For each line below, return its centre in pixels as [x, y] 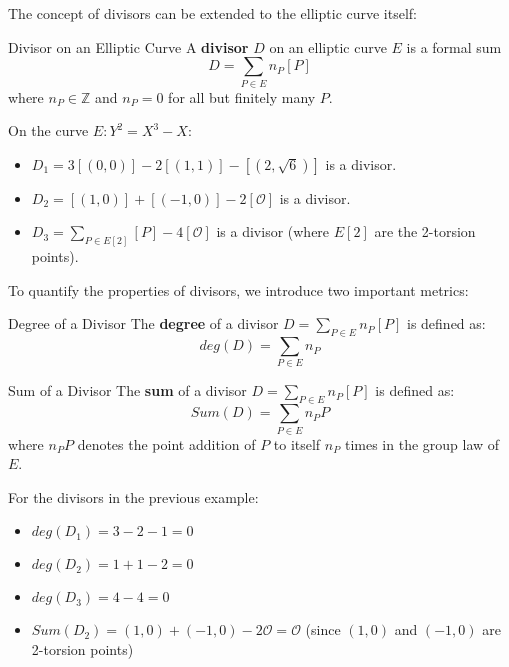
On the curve [48, 130]
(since [323, 629]
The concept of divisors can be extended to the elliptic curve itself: [213, 13]
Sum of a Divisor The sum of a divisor [127, 390]
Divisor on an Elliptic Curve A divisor [128, 46]
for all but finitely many [242, 96]
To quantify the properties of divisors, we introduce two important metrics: [238, 289]
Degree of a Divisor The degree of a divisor [143, 323]
